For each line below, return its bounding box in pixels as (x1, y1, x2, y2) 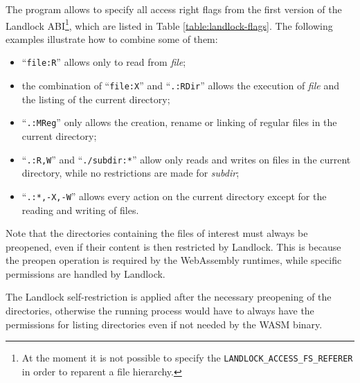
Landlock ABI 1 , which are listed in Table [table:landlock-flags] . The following (6, 16, 333, 33)
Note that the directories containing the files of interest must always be (6, 226, 308, 240)
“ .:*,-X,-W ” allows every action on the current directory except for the (21, 188, 327, 203)
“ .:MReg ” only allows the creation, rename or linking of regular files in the (21, 115, 337, 130)
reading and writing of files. (21, 202, 139, 217)
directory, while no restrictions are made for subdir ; (21, 166, 240, 180)
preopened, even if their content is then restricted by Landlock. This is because (6, 239, 341, 253)
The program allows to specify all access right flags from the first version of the (6, 2, 342, 16)
